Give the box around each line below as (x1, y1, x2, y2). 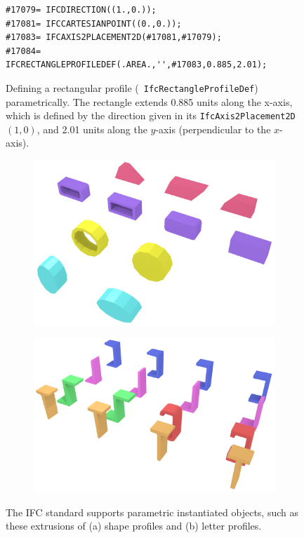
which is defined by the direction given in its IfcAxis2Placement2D (6, 108, 296, 123)
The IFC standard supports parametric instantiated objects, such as (6, 504, 299, 519)
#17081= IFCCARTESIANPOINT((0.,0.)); (6, 18, 182, 29)
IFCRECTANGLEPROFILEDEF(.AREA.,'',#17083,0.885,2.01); (6, 60, 267, 70)
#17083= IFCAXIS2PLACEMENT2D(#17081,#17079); (6, 32, 222, 43)
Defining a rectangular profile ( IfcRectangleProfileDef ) (6, 80, 258, 95)
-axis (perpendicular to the (155, 121, 271, 136)
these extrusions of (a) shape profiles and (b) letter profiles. (6, 518, 262, 533)
